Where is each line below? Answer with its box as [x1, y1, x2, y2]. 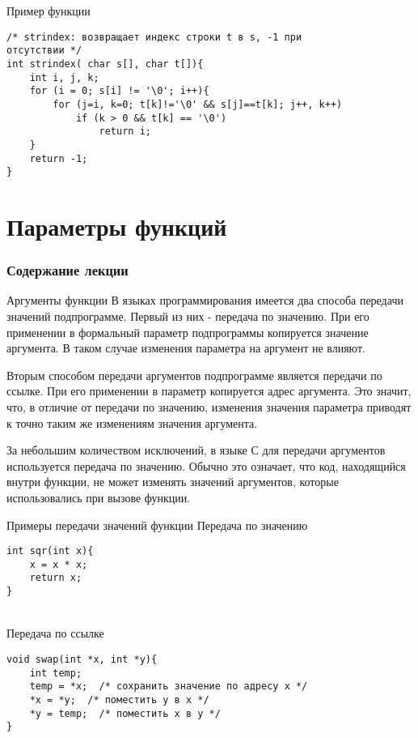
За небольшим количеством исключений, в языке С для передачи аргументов [6, 442, 386, 459]
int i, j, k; [29, 71, 99, 83]
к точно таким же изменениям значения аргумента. [6, 414, 258, 431]
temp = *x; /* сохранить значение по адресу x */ [29, 680, 308, 693]
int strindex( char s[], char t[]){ [6, 58, 204, 70]
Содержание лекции [6, 260, 129, 280]
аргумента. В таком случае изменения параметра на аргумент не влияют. [6, 339, 365, 356]
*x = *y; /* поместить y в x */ [29, 693, 209, 706]
